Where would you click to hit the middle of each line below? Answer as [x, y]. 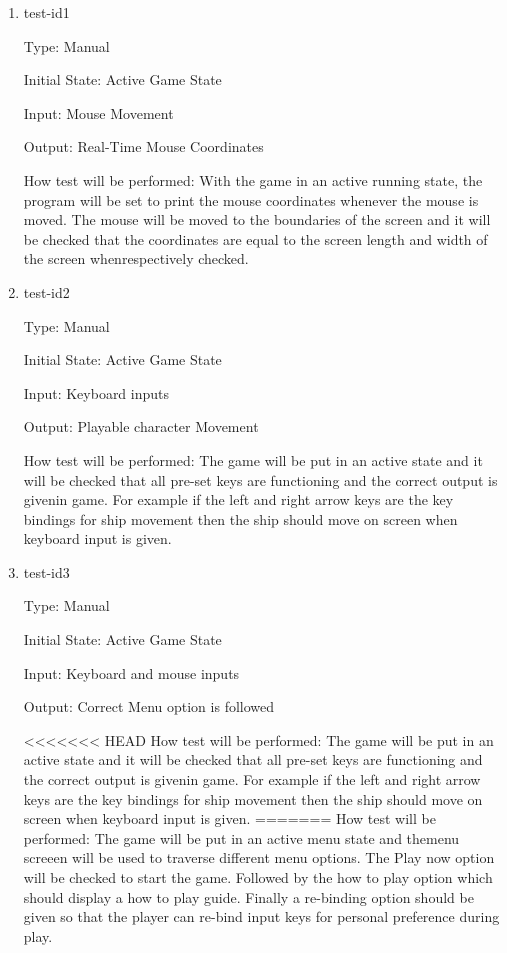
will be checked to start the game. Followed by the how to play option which [258, 877]
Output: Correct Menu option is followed [149, 706]
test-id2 [46, 291]
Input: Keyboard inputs [96, 392]
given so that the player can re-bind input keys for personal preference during [261, 916]
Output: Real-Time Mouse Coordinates [143, 146]
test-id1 [46, 12]
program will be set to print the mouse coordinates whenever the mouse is [251, 199]
